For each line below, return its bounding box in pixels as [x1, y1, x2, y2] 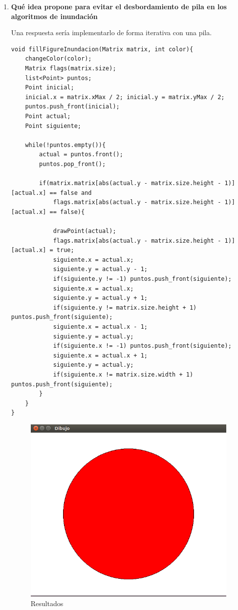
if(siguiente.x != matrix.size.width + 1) [53, 371, 194, 378]
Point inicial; [25, 84, 74, 91]
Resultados [30, 598, 64, 608]
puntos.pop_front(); [39, 160, 106, 168]
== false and [49, 189, 92, 196]
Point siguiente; [25, 122, 81, 129]
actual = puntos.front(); [39, 151, 123, 158]
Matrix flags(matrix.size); [25, 64, 116, 72]
